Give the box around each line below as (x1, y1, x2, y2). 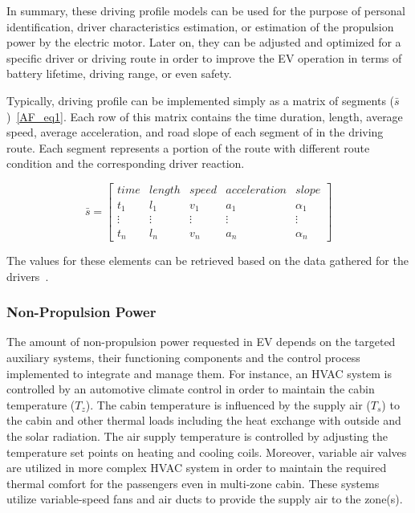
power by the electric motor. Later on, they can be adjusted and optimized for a (6, 34, 401, 51)
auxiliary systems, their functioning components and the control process (6, 348, 360, 365)
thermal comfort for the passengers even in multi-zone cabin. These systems (6, 474, 380, 491)
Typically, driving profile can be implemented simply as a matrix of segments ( (6, 92, 395, 108)
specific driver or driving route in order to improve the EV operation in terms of (6, 49, 402, 66)
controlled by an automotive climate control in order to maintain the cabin (6, 381, 375, 397)
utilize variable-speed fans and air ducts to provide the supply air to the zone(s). (6, 491, 403, 507)
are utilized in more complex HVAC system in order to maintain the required (6, 459, 387, 476)
